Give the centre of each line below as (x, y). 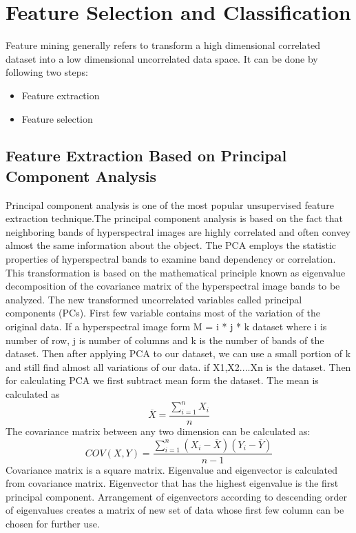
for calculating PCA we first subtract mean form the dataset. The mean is (162, 380)
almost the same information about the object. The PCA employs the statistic (171, 245)
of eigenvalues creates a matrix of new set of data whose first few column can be (175, 510)
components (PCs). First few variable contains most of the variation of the (163, 313)
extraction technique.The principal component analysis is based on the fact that (175, 218)
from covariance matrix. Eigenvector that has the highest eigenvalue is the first (172, 483)
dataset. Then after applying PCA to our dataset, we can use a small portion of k (178, 353)
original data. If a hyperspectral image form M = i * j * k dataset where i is (166, 326)
